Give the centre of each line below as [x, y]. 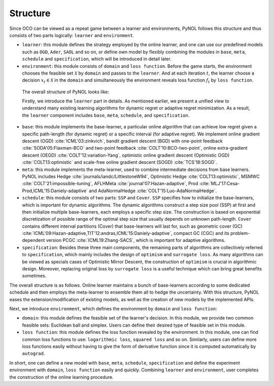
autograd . [33, 354]
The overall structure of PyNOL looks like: [65, 92]
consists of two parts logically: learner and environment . [72, 35]
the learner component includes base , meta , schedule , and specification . [106, 115]
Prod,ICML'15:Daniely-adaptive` [55, 191]
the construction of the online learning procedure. [61, 377]
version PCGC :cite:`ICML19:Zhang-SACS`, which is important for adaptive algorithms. [136, 240]
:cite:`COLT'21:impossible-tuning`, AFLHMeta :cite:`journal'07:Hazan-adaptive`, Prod [110, 184]
